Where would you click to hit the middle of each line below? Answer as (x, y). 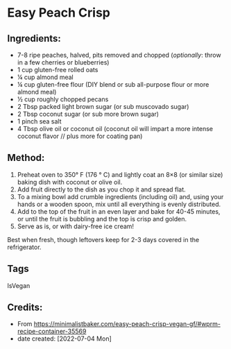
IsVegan (19, 285)
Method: (26, 158)
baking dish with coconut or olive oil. (70, 182)
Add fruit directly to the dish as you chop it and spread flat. (101, 189)
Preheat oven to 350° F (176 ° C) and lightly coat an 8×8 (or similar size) (120, 174)
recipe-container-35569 (52, 332)
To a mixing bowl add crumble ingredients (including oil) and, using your (120, 196)
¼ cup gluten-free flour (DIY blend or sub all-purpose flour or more (113, 84)
